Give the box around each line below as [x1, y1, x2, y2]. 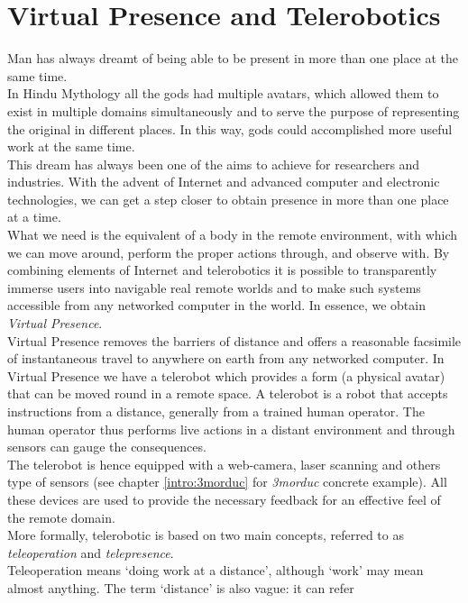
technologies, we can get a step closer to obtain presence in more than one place [7, 189, 449, 208]
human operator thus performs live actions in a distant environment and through [7, 419, 455, 438]
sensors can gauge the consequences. [7, 437, 206, 456]
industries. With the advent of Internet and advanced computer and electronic [7, 172, 440, 191]
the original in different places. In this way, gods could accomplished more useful [7, 119, 453, 138]
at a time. [7, 207, 61, 226]
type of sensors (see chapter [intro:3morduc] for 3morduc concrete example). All [7, 472, 447, 491]
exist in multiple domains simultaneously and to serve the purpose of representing [7, 101, 460, 120]
